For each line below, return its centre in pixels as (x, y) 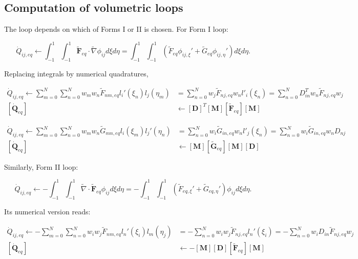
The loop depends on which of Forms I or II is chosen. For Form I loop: (116, 29)
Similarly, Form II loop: (41, 166)
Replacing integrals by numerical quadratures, (76, 74)
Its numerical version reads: (47, 211)
